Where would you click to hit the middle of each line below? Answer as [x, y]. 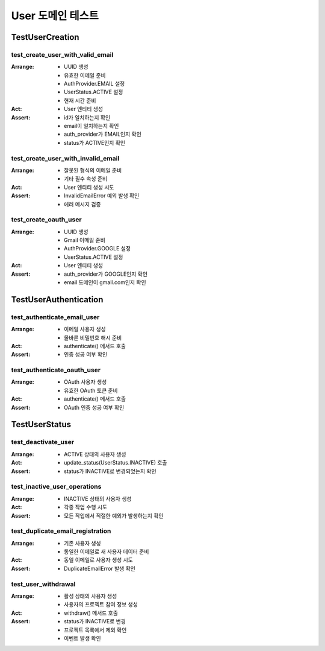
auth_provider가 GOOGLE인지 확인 [106, 274]
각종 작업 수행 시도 [86, 507]
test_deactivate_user [43, 442]
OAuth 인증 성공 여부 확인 [94, 407]
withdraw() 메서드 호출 [91, 613]
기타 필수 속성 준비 [86, 179]
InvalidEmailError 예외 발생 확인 [102, 195]
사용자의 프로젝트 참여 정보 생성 [101, 605]
